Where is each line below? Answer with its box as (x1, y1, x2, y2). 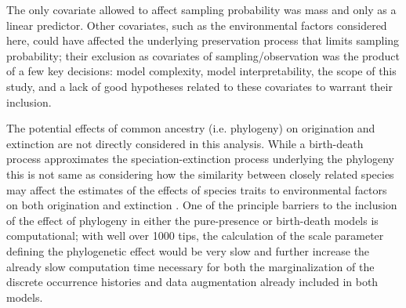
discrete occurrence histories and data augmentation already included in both (6, 274, 379, 290)
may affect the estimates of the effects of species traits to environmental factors (6, 181, 387, 197)
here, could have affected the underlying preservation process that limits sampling (6, 32, 400, 49)
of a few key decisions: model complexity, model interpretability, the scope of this (6, 63, 397, 79)
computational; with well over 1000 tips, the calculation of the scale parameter (6, 227, 384, 244)
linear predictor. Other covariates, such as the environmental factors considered (6, 16, 387, 33)
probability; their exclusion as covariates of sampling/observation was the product (6, 47, 400, 63)
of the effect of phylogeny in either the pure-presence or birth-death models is (6, 212, 379, 228)
